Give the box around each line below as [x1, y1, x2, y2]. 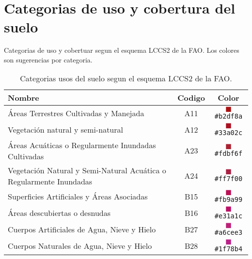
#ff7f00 [214, 174, 243, 183]
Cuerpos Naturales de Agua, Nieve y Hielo [8, 240, 152, 251]
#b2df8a [214, 112, 243, 120]
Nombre [8, 91, 39, 103]
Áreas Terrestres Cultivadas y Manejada [8, 107, 144, 119]
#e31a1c [214, 212, 243, 220]
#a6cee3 [214, 228, 243, 236]
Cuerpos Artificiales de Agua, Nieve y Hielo [8, 224, 156, 235]
